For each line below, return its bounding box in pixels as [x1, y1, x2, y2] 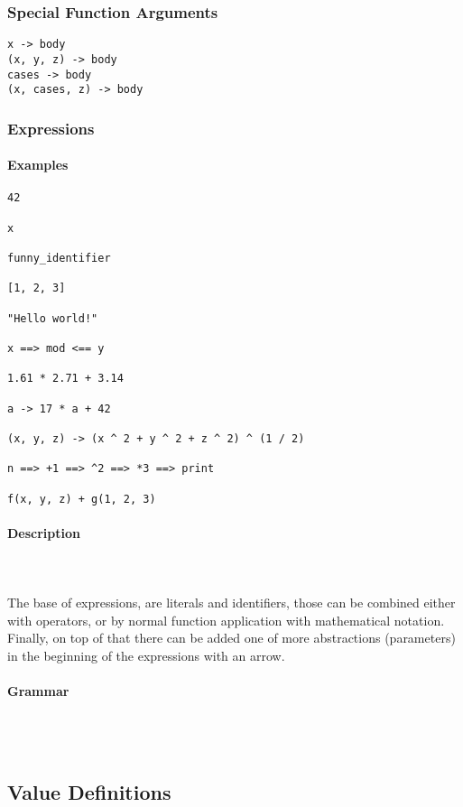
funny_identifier [7, 252, 111, 265]
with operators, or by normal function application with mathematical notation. [7, 610, 445, 629]
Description [7, 523, 81, 542]
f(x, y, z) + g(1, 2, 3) [7, 492, 156, 506]
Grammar [7, 682, 69, 700]
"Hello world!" [7, 311, 98, 325]
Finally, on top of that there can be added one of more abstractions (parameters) [7, 628, 456, 647]
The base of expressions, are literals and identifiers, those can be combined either [7, 593, 456, 612]
